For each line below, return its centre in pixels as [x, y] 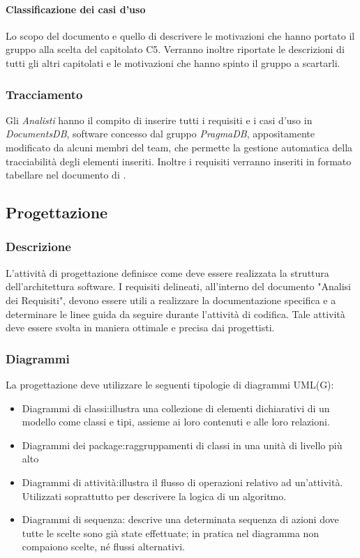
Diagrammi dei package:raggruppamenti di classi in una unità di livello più [182, 445]
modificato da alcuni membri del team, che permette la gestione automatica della [179, 147]
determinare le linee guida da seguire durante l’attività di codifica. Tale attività [175, 314]
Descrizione [38, 247]
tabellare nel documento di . [66, 175]
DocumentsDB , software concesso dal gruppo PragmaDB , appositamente [160, 134]
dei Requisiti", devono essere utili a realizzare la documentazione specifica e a [171, 300]
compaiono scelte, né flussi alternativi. [104, 546]
